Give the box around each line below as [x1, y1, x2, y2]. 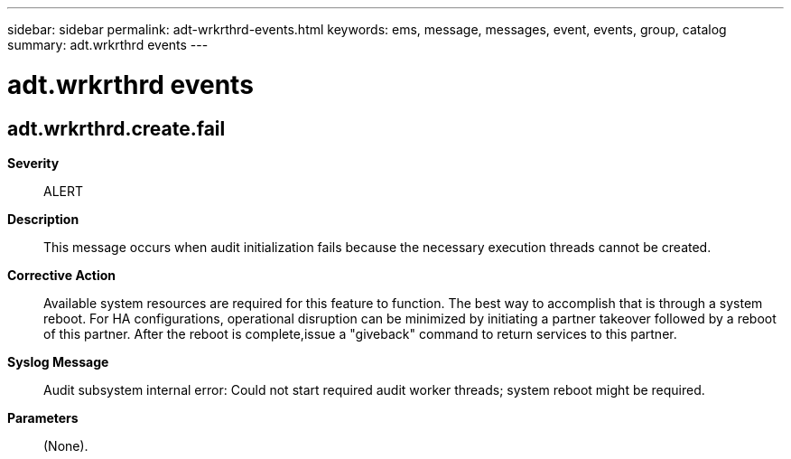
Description [7, 211, 79, 227]
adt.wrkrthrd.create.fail [7, 117, 226, 140]
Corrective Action [7, 267, 116, 283]
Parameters [7, 409, 79, 426]
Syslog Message [7, 353, 109, 370]
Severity [7, 155, 60, 171]
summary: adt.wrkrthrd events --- [7, 37, 209, 52]
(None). [43, 437, 88, 454]
